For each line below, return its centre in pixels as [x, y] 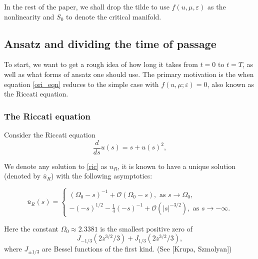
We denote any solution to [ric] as [56, 166]
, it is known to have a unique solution [177, 166]
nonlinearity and [29, 16]
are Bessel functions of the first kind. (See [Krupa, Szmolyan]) [137, 249]
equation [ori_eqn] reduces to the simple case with [81, 84]
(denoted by [22, 176]
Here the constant [31, 228]
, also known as [231, 84]
